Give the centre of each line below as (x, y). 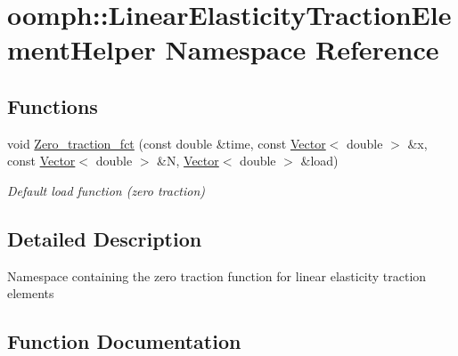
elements (31, 293)
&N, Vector (188, 161)
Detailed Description (105, 238)
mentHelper (82, 49)
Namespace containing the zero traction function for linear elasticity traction (217, 275)
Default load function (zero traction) (106, 190)
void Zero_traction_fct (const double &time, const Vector (167, 143)
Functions (53, 105)
